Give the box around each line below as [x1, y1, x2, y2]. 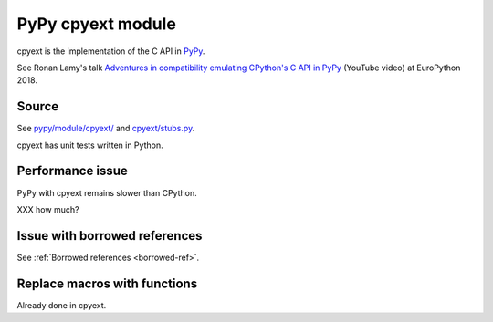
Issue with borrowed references [16, 228, 203, 244]
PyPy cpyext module [16, 14, 177, 34]
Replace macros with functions [16, 275, 198, 291]
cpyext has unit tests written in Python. [16, 140, 163, 151]
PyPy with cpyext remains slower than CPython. [16, 187, 197, 198]
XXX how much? [16, 203, 79, 214]
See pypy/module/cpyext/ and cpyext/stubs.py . [16, 123, 195, 134]
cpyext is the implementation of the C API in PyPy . [16, 46, 205, 57]
